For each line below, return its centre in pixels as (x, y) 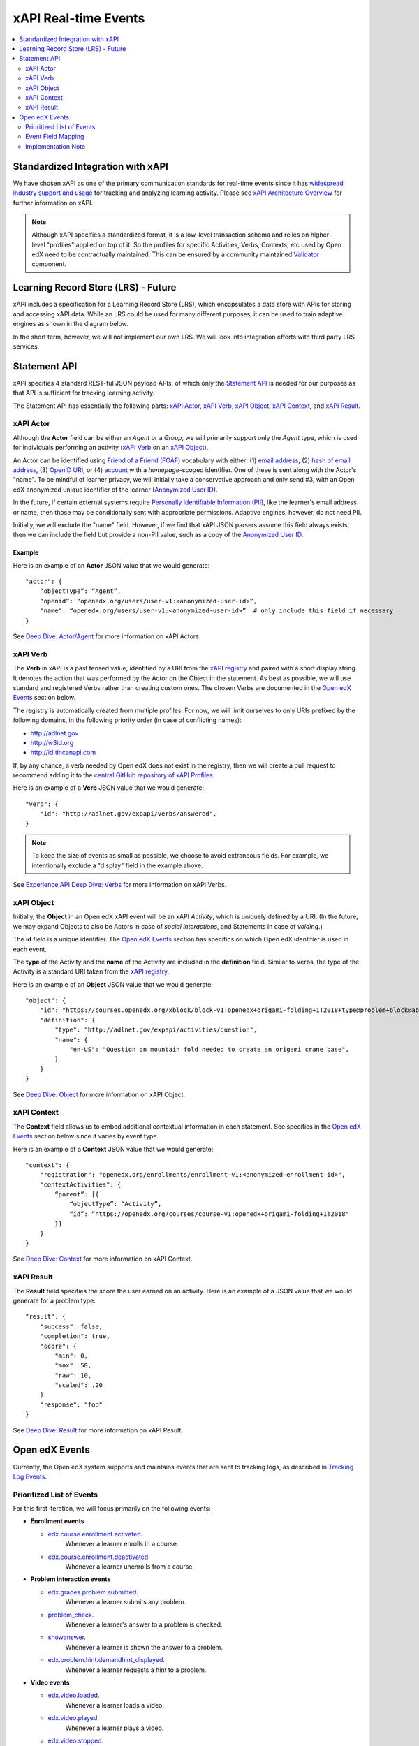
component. (49, 264)
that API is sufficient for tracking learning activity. (84, 393)
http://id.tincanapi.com (63, 753)
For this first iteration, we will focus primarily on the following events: (112, 1509)
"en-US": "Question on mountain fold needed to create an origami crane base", (209, 1050)
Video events (50, 1682)
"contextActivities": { (80, 1184)
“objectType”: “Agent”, (80, 591)
